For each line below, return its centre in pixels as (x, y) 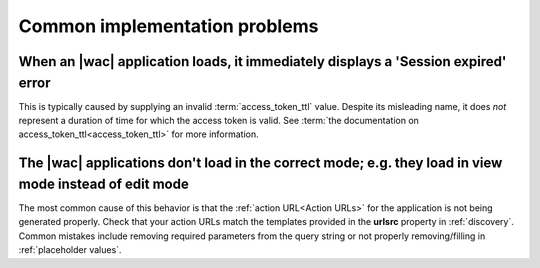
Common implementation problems (168, 26)
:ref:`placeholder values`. (70, 250)
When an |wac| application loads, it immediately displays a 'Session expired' (262, 61)
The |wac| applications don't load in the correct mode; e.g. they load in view (260, 163)
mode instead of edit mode (103, 183)
